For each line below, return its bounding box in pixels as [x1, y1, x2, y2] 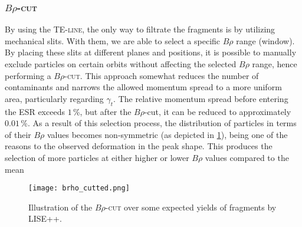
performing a [5, 69, 51, 81]
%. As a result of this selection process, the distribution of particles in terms [21, 117, 297, 129]
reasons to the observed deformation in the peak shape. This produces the [5, 140, 273, 152]
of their [5, 128, 31, 140]
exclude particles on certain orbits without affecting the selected [5, 58, 237, 70]
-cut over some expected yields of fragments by [105, 200, 277, 213]
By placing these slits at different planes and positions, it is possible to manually [5, 46, 297, 58]
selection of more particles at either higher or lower [5, 151, 189, 163]
